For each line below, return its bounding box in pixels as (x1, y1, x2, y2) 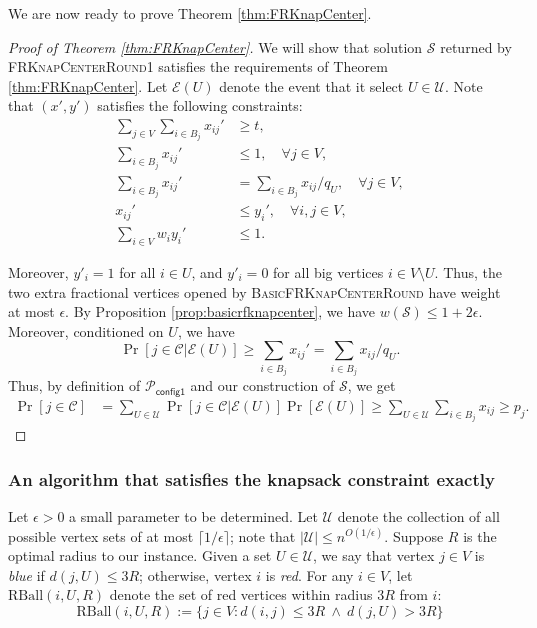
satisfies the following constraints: (97, 95, 303, 116)
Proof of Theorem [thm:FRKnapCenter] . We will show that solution (8, 36, 423, 57)
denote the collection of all (337, 506, 500, 527)
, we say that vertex (313, 545, 435, 566)
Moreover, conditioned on (8, 320, 164, 341)
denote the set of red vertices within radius (109, 584, 373, 605)
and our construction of (190, 375, 335, 396)
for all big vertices (273, 262, 384, 283)
